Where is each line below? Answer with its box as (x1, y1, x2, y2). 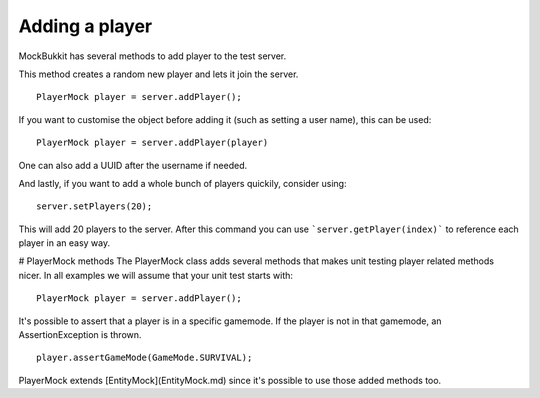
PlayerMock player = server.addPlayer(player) (36, 137, 269, 149)
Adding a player (18, 15, 153, 37)
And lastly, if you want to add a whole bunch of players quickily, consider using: (18, 177, 347, 189)
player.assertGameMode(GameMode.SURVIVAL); (36, 352, 253, 364)
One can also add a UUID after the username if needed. (18, 159, 248, 171)
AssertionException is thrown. (18, 329, 142, 341)
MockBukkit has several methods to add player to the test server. (18, 50, 287, 62)
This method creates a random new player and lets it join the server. (18, 68, 299, 80)
